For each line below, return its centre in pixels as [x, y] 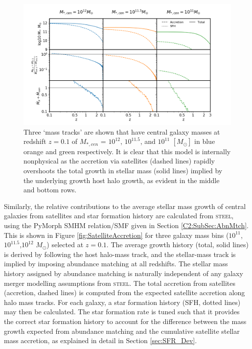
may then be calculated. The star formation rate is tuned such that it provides [122, 312]
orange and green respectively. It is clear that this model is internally [127, 151]
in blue [205, 141]
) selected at [65, 244]
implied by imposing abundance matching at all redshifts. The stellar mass [116, 264]
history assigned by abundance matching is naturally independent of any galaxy [124, 273]
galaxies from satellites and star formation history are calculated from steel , [119, 216]
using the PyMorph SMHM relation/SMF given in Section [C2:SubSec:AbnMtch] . [126, 225]
